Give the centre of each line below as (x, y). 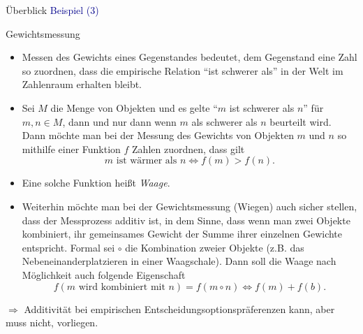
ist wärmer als (147, 161)
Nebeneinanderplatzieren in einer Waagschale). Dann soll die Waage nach (179, 261)
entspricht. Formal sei (68, 247)
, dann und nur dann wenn (119, 121)
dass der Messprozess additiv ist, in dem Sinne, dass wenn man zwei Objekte (186, 220)
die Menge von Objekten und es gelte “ (134, 107)
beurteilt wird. (301, 121)
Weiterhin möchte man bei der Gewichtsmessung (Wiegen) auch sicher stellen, (190, 206)
